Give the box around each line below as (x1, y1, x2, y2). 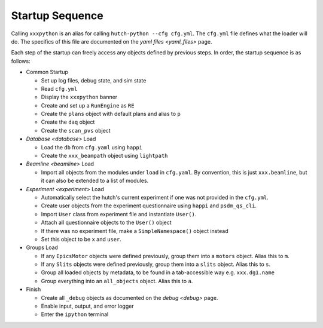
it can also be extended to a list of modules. (41, 177, 149, 185)
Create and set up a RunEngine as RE (41, 102, 135, 109)
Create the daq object (41, 118, 95, 125)
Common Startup (26, 69, 69, 76)
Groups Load (26, 244, 58, 251)
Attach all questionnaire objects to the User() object (41, 219, 172, 226)
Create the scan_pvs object (41, 127, 111, 134)
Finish (26, 286, 41, 293)
